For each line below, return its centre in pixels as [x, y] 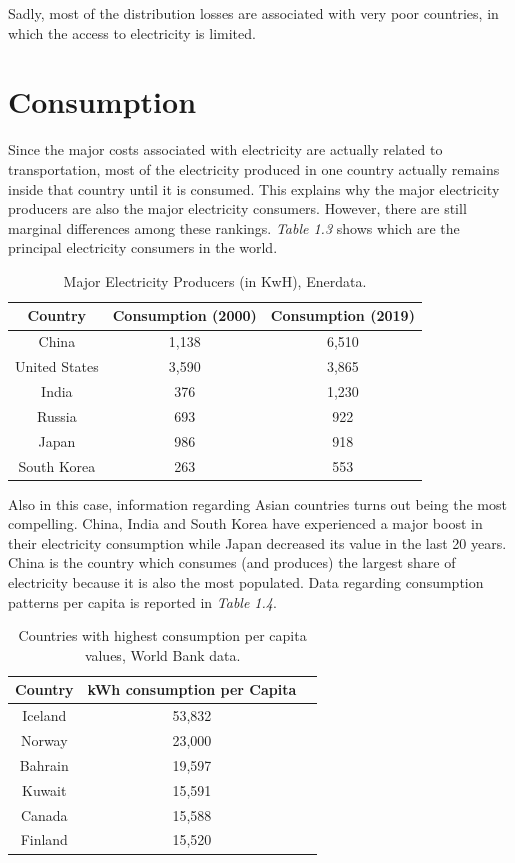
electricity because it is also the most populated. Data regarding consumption [246, 582]
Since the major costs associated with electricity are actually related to [225, 149]
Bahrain [44, 764]
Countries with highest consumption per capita [162, 635]
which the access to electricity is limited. [132, 32]
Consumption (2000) [184, 315]
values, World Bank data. [162, 654]
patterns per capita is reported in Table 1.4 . [142, 601]
